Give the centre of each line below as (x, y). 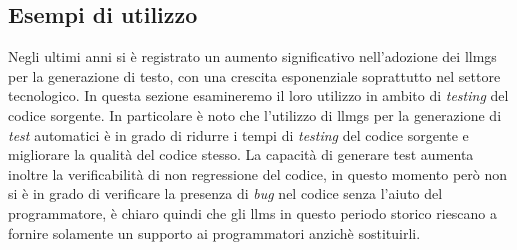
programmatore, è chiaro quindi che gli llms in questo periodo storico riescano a (253, 212)
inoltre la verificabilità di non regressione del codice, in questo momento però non (257, 173)
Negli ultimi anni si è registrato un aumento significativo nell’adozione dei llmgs (252, 56)
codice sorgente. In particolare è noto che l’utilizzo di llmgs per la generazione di (255, 114)
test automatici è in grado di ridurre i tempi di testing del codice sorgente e (238, 134)
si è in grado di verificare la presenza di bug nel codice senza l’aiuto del (225, 193)
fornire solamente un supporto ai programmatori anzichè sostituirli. (214, 232)
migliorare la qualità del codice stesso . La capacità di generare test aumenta (241, 154)
